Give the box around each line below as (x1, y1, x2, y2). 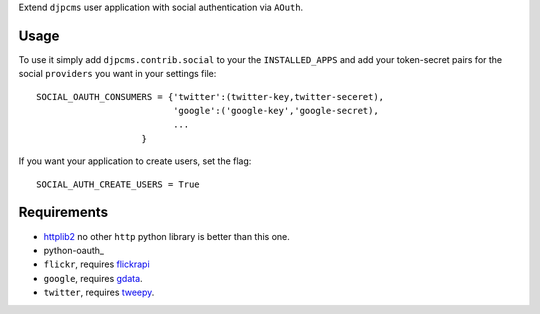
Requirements (18, 204, 109, 221)
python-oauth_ (43, 244, 105, 256)
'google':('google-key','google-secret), (173, 105, 379, 117)
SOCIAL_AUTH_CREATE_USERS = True (36, 178, 200, 190)
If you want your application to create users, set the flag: (18, 155, 252, 167)
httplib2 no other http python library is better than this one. (43, 230, 290, 242)
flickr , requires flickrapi (43, 258, 150, 270)
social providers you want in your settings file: (18, 68, 217, 80)
